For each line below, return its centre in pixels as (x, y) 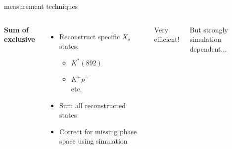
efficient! (167, 39)
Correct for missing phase (98, 131)
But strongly (209, 29)
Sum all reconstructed (93, 105)
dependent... (208, 48)
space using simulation (93, 141)
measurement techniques (41, 6)
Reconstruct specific (90, 36)
